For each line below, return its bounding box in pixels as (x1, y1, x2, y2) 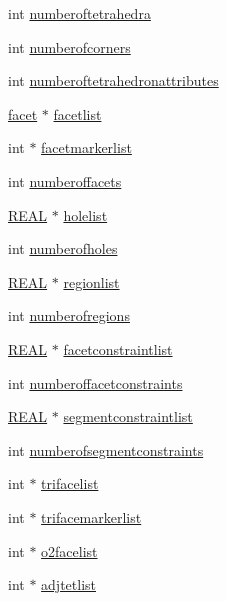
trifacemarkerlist (41, 506, 142, 527)
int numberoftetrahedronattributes (8, 70, 219, 91)
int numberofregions (8, 305, 130, 326)
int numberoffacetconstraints (8, 372, 183, 393)
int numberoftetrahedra (8, 3, 151, 23)
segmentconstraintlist (63, 406, 193, 427)
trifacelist (41, 473, 99, 494)
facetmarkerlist (41, 137, 132, 158)
